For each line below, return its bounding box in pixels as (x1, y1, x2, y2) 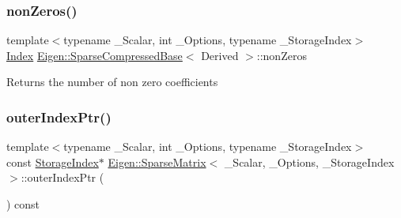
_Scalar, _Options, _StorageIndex (224, 153, 395, 170)
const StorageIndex (6, 153, 99, 170)
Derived (201, 47, 239, 63)
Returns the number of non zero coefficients (6, 73, 218, 90)
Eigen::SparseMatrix (108, 153, 206, 170)
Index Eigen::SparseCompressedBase (6, 47, 183, 63)
